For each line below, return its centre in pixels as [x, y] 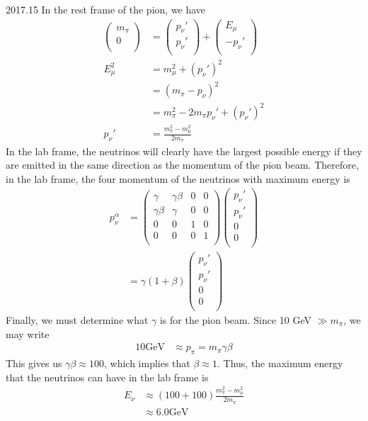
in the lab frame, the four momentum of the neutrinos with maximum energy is [178, 178]
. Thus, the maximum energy [280, 363]
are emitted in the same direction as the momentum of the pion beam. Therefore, [182, 165]
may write [28, 333]
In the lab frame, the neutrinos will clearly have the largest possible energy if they [184, 151]
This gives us [34, 363]
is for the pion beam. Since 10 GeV [236, 319]
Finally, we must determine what [77, 319]
